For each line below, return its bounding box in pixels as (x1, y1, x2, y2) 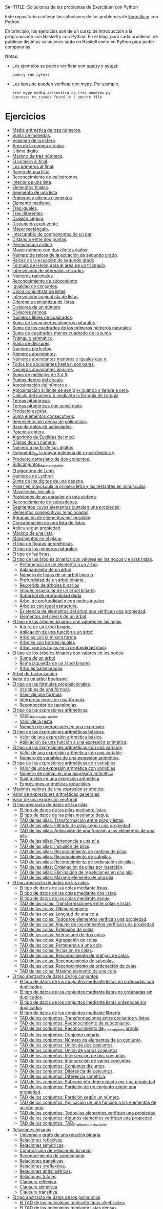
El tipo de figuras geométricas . (12, 541, 74, 546)
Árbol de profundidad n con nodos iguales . (19, 597, 106, 604)
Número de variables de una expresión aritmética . (19, 755, 121, 761)
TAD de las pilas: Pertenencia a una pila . (19, 838, 101, 844)
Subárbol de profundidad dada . (19, 593, 83, 598)
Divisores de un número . (12, 304, 62, 310)
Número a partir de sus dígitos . (12, 444, 75, 450)
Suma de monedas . (12, 132, 51, 138)
